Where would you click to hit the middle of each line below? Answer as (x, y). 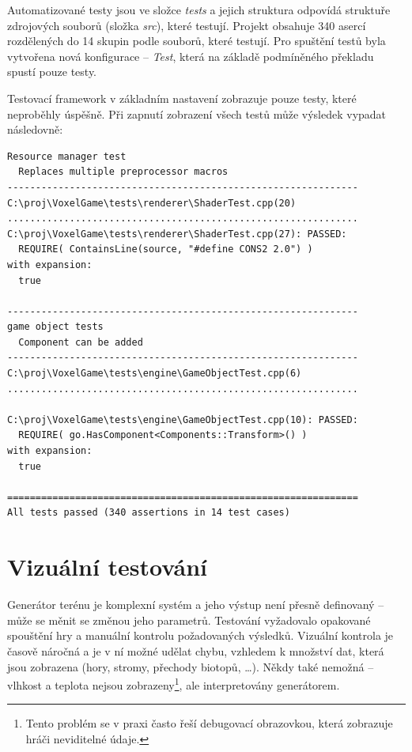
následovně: (35, 129)
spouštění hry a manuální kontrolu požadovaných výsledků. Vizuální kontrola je (200, 635)
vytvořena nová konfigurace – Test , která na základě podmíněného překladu (191, 56)
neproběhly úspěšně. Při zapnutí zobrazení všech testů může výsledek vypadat (197, 113)
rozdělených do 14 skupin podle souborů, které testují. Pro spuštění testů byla (197, 41)
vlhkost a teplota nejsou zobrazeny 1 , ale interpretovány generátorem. (174, 684)
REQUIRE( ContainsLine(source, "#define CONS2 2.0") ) (166, 249)
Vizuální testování (107, 567)
